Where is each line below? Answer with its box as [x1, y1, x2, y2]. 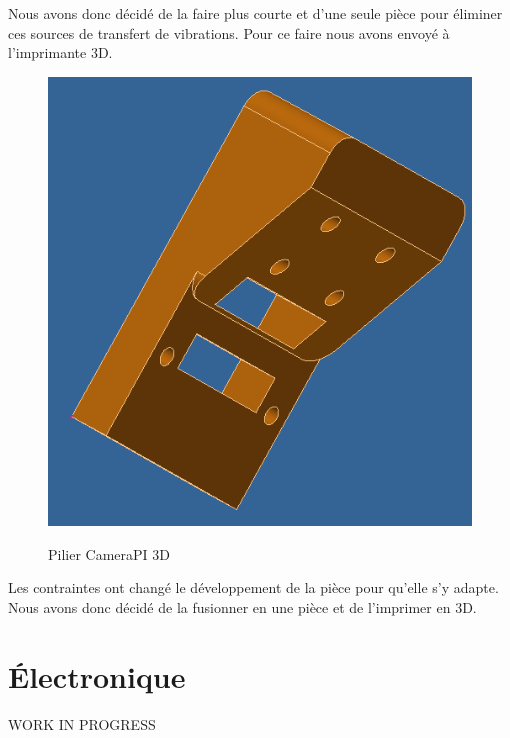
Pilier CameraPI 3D [48, 543, 170, 564]
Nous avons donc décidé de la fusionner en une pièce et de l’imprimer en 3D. [8, 596, 477, 617]
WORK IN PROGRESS [8, 713, 156, 734]
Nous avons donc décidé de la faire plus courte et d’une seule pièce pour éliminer [8, 3, 503, 23]
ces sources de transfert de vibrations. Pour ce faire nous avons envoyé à [8, 22, 450, 43]
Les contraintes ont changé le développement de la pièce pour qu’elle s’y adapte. [8, 577, 499, 598]
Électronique [8, 655, 186, 696]
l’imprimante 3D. [8, 42, 113, 63]
